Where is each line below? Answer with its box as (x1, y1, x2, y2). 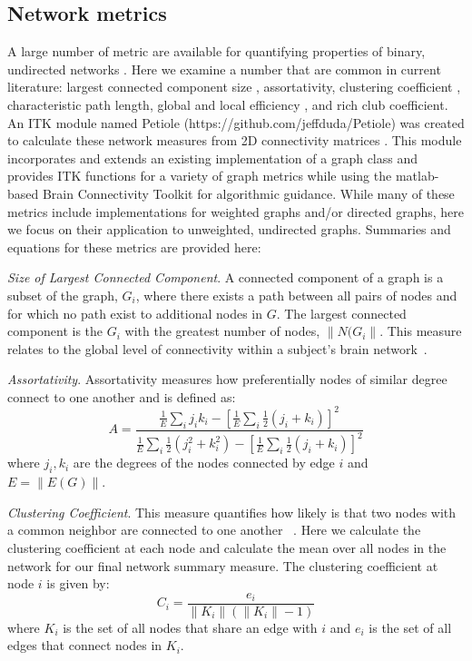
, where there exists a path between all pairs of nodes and (135, 285, 457, 304)
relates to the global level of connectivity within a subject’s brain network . (7, 339, 428, 358)
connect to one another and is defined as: (7, 387, 236, 406)
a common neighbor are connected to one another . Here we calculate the (7, 520, 421, 539)
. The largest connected (276, 303, 407, 322)
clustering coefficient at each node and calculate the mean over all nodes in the (7, 538, 447, 557)
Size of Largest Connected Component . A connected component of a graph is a (7, 268, 444, 287)
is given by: (46, 574, 110, 593)
